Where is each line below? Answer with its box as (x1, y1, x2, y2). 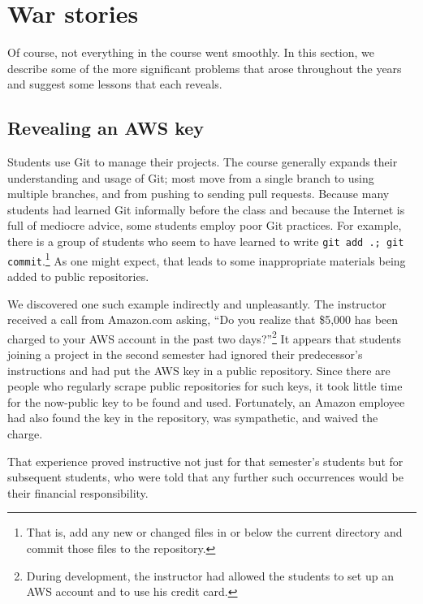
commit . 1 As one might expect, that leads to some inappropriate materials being (7, 249, 406, 269)
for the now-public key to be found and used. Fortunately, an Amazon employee (7, 393, 405, 410)
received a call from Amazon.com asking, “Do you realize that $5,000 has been (7, 311, 399, 328)
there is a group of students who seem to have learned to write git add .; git (7, 233, 404, 250)
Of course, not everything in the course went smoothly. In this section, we (7, 44, 374, 61)
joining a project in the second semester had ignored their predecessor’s (7, 346, 363, 363)
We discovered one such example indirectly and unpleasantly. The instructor (7, 295, 386, 312)
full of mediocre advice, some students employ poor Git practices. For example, (7, 217, 402, 234)
